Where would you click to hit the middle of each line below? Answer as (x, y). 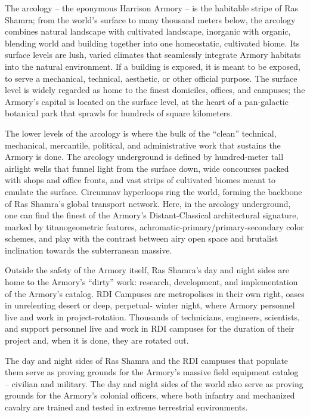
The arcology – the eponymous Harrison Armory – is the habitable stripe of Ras (151, 8)
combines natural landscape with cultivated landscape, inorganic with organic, (148, 31)
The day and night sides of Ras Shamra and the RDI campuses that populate (147, 360)
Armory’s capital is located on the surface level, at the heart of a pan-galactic (147, 101)
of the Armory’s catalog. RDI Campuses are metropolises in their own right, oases (155, 293)
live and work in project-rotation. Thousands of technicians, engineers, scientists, (152, 316)
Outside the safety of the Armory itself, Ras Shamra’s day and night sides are (147, 270)
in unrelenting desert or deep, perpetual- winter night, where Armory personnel (150, 305)
